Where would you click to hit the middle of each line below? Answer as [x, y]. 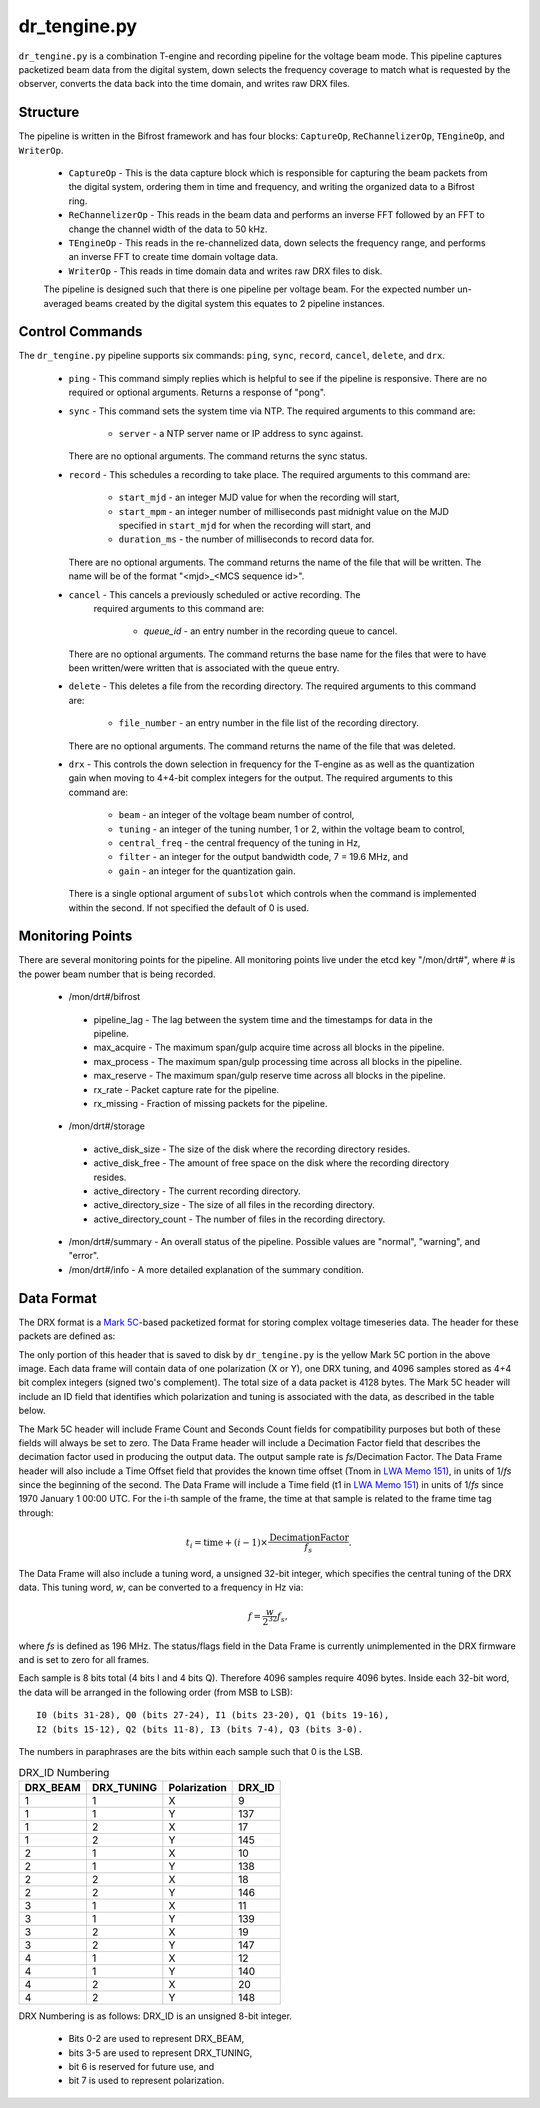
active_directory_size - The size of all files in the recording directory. [234, 1205]
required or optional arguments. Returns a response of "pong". [197, 392]
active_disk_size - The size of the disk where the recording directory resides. [252, 1149]
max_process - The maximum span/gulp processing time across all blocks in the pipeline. [278, 1061]
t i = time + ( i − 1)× [227, 1544]
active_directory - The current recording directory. [197, 1191]
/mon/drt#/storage [106, 1126]
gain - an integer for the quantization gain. [207, 871]
